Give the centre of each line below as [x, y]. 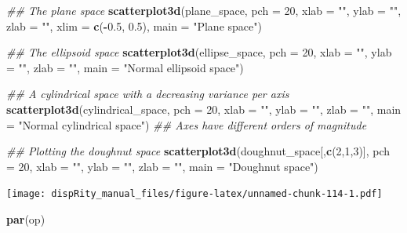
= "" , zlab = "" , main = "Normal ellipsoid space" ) [125, 67]
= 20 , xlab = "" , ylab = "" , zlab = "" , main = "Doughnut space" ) [162, 166]
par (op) [26, 219]
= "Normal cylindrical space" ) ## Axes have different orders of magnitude [187, 124]
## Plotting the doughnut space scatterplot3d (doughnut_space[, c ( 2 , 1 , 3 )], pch [198, 151]
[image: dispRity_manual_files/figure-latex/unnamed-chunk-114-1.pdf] [194, 194]
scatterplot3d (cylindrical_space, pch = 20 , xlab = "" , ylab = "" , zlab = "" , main [204, 109]
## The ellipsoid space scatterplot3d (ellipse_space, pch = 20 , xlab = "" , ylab [199, 52]
